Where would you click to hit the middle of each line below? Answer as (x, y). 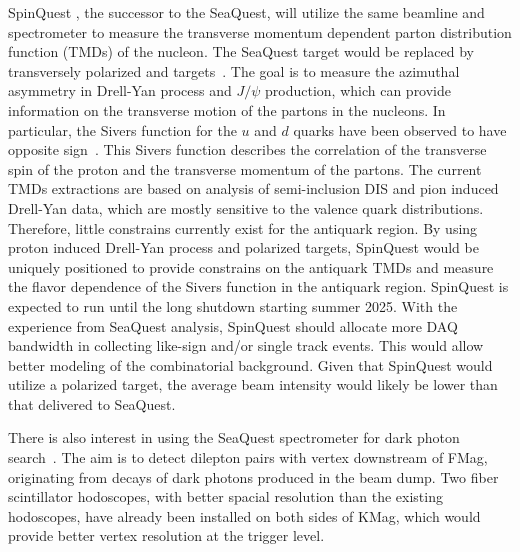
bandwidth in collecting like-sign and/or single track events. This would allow (246, 345)
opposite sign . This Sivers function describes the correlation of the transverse (247, 149)
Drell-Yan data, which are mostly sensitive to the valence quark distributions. (246, 207)
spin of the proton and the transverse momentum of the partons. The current (245, 168)
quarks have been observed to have (400, 129)
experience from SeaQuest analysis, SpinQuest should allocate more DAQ (233, 325)
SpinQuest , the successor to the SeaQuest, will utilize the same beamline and (246, 12)
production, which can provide (358, 90)
